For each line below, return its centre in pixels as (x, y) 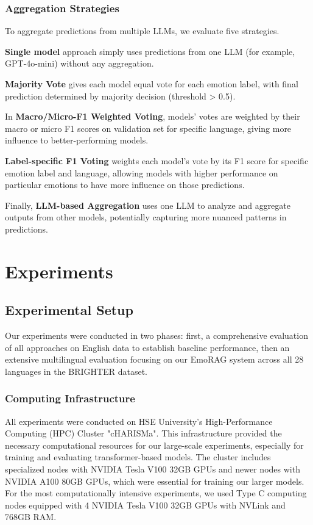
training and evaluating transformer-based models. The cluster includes (138, 457)
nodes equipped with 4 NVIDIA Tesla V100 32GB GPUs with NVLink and (145, 505)
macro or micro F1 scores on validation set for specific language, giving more (148, 128)
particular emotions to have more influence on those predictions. (125, 185)
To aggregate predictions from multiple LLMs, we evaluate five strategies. (142, 31)
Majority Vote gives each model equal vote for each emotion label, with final (152, 84)
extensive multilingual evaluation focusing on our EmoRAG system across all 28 (154, 359)
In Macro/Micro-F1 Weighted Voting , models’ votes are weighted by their (153, 116)
